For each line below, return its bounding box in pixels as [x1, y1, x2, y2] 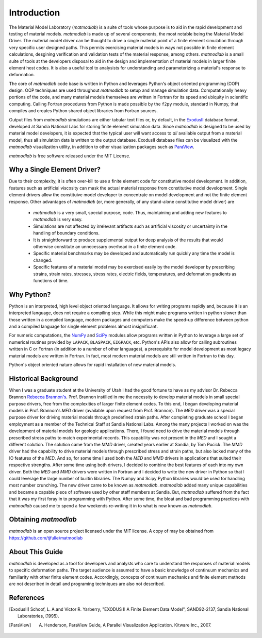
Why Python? [9, 290, 51, 299]
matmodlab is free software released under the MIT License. [9, 153, 131, 159]
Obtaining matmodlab [9, 515, 77, 524]
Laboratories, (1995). [17, 613, 59, 619]
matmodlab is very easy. [33, 217, 82, 222]
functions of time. [33, 277, 69, 284]
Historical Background [9, 374, 78, 383]
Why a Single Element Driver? [9, 166, 101, 174]
